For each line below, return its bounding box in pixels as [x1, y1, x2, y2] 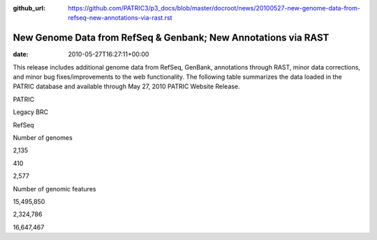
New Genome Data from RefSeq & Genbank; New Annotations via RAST [13, 32, 330, 44]
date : [13, 50, 29, 58]
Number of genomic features [13, 184, 96, 193]
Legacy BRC [13, 108, 49, 116]
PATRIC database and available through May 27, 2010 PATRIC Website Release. [13, 82, 240, 90]
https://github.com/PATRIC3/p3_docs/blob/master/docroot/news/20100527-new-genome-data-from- [68, 4, 361, 12]
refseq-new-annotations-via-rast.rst [68, 14, 172, 22]
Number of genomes [13, 134, 73, 142]
